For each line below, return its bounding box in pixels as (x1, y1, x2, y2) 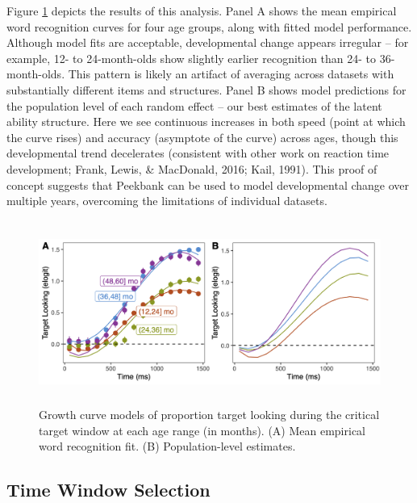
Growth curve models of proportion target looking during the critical (39, 406, 380, 423)
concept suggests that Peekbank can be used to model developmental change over (6, 176, 410, 193)
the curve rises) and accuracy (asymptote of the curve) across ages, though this (6, 128, 398, 145)
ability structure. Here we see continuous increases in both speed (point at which (6, 113, 406, 130)
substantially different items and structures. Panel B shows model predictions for (6, 81, 407, 98)
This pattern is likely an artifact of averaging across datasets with (68, 65, 394, 82)
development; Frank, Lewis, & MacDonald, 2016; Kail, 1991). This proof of (6, 160, 377, 177)
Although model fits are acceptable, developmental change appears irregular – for (6, 34, 409, 51)
